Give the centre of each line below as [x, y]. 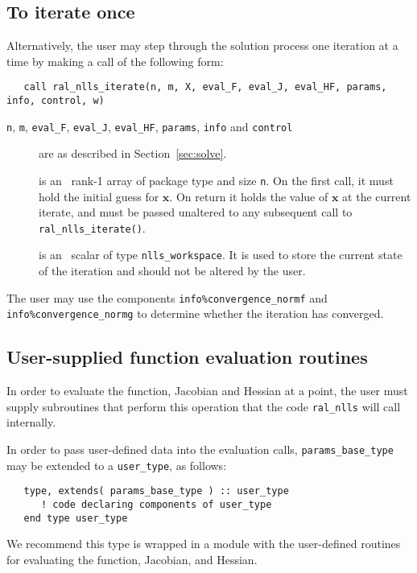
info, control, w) [56, 101]
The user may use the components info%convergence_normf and [167, 297]
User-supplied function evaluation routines [187, 357]
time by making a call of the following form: [115, 61]
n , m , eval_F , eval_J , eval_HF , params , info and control [150, 126]
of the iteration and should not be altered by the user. [172, 271]
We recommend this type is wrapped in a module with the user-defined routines [204, 544]
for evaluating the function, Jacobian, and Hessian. [132, 559]
